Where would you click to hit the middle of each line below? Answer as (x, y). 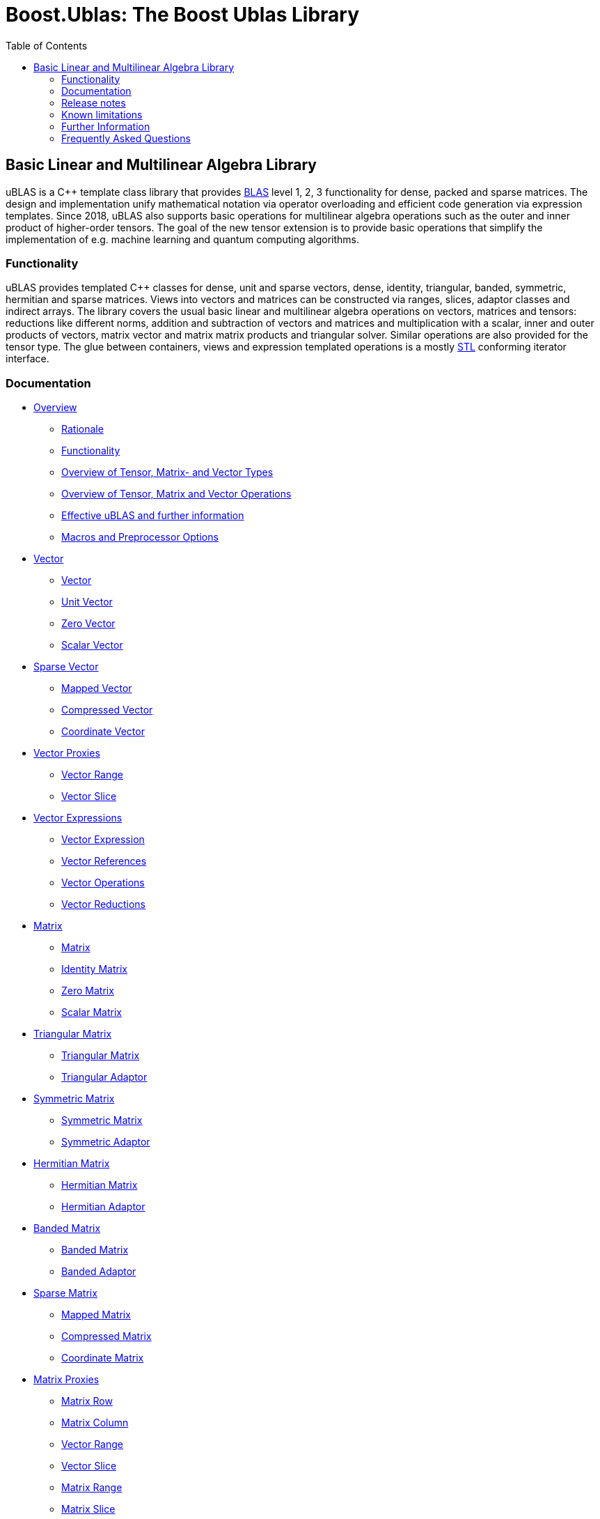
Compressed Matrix (106, 1336)
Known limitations (102, 114)
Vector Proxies (67, 753)
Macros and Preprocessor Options (140, 537)
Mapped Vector (97, 688)
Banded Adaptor (99, 1272)
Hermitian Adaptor (103, 1207)
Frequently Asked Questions (126, 138)
